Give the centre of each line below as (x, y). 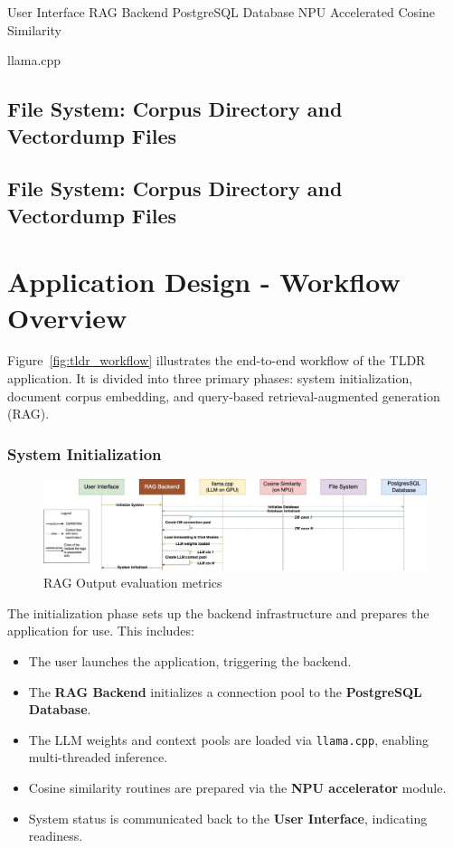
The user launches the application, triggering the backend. (190, 661)
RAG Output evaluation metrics (133, 583)
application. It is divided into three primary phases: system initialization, (210, 378)
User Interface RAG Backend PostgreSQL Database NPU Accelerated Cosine (221, 12)
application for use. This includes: (101, 631)
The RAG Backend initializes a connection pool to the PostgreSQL (225, 691)
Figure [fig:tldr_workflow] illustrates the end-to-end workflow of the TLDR (217, 360)
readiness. (56, 836)
